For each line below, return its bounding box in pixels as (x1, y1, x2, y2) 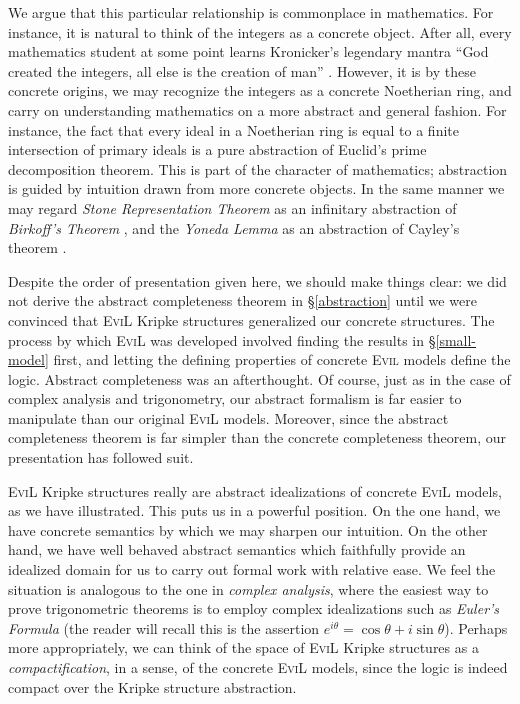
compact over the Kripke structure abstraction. (8, 676, 297, 697)
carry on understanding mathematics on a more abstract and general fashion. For (8, 99, 507, 120)
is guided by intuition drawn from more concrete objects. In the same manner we (8, 178, 505, 199)
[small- (435, 329, 477, 350)
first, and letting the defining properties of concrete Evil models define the (53, 349, 511, 370)
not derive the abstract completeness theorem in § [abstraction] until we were (8, 290, 477, 311)
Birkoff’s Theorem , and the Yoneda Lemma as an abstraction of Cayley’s (8, 217, 460, 238)
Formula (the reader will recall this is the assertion (8, 617, 320, 638)
